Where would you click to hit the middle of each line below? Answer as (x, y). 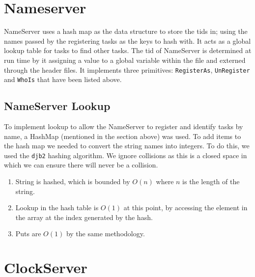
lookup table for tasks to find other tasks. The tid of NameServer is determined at (128, 50)
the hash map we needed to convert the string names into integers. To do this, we (127, 146)
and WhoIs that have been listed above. (63, 79)
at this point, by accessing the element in (185, 208)
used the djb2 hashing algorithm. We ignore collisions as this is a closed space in (126, 155)
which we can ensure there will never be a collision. (81, 165)
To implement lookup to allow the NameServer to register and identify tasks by (124, 126)
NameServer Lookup (57, 106)
